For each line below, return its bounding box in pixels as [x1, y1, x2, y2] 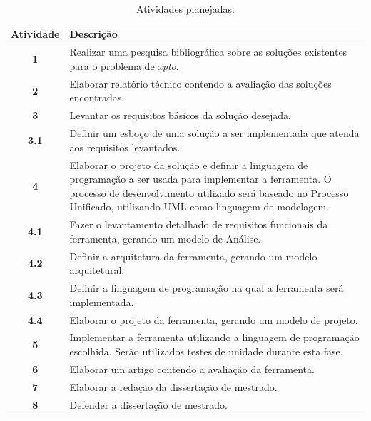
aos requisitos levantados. [69, 139, 181, 154]
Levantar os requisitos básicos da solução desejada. [69, 108, 291, 123]
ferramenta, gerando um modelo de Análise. [69, 230, 261, 245]
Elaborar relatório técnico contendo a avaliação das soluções [69, 76, 332, 91]
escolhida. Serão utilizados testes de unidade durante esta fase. [69, 343, 343, 358]
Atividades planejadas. [136, 1, 235, 16]
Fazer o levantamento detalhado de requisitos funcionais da [69, 217, 328, 232]
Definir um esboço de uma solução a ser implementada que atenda [69, 126, 360, 141]
